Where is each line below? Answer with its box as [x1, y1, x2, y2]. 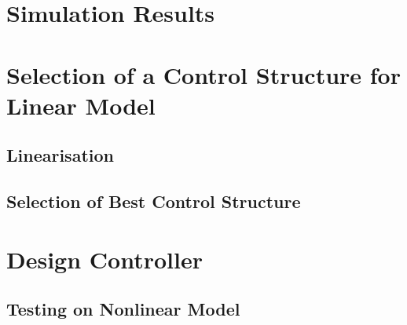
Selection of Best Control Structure [6, 189, 301, 214]
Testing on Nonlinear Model [6, 297, 240, 321]
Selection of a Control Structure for [6, 58, 401, 90]
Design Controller [6, 243, 203, 275]
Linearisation [6, 143, 114, 167]
